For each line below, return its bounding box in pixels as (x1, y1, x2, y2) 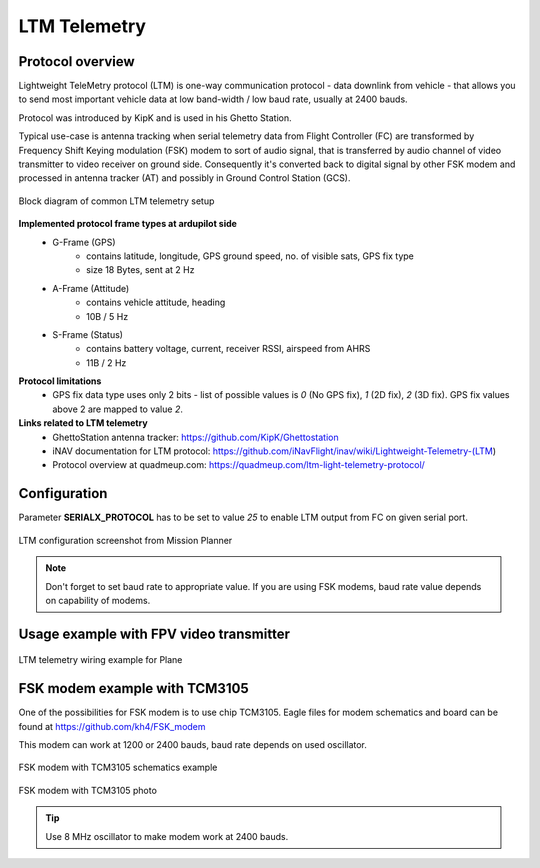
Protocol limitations (18, 375, 102, 387)
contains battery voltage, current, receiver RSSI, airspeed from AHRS (86, 343, 371, 355)
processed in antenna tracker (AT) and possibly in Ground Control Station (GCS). (18, 172, 351, 184)
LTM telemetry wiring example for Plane (18, 654, 183, 666)
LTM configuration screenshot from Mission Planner (18, 534, 233, 546)
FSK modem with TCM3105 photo (18, 784, 157, 796)
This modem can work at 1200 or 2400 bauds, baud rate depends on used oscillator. (18, 739, 367, 750)
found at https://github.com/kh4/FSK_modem (18, 720, 206, 732)
